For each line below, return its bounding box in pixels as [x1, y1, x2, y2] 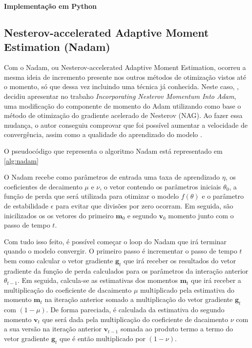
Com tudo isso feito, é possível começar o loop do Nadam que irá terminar [4, 236, 227, 246]
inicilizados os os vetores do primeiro [4, 210, 114, 220]
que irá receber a [191, 275, 241, 285]
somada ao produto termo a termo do [120, 324, 233, 334]
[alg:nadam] [4, 155, 39, 165]
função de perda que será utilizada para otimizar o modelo [4, 191, 179, 201]
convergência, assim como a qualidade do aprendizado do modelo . [4, 129, 202, 139]
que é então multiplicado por [59, 333, 146, 344]
